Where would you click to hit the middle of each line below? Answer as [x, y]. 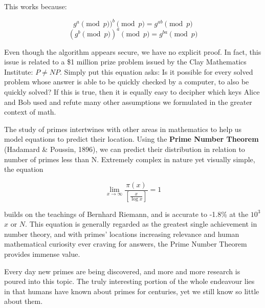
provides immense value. [42, 254]
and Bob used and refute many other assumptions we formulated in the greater [128, 102]
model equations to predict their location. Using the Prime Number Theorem [131, 139]
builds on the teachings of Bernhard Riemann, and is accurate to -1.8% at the [126, 214]
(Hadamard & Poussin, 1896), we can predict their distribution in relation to [125, 149]
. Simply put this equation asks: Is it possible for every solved [157, 71]
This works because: [36, 6]
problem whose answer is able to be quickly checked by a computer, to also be [127, 82]
